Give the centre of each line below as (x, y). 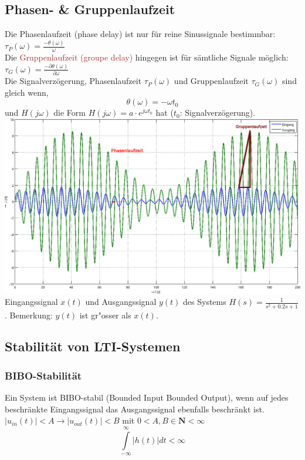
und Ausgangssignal (121, 302)
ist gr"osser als (105, 315)
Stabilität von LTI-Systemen (93, 346)
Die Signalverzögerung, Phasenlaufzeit (73, 81)
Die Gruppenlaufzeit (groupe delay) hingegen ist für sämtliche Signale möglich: (147, 57)
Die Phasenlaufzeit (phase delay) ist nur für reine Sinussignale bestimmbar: (140, 34)
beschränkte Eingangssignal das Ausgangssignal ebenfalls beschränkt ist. (135, 409)
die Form (70, 113)
